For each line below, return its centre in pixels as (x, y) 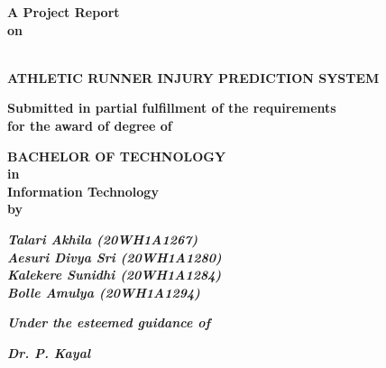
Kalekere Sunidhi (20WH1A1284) (115, 275)
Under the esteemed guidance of (109, 322)
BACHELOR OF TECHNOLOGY (117, 156)
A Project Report (64, 12)
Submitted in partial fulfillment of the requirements (172, 108)
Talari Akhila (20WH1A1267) (103, 239)
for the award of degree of (90, 125)
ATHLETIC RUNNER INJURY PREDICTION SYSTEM (193, 77)
